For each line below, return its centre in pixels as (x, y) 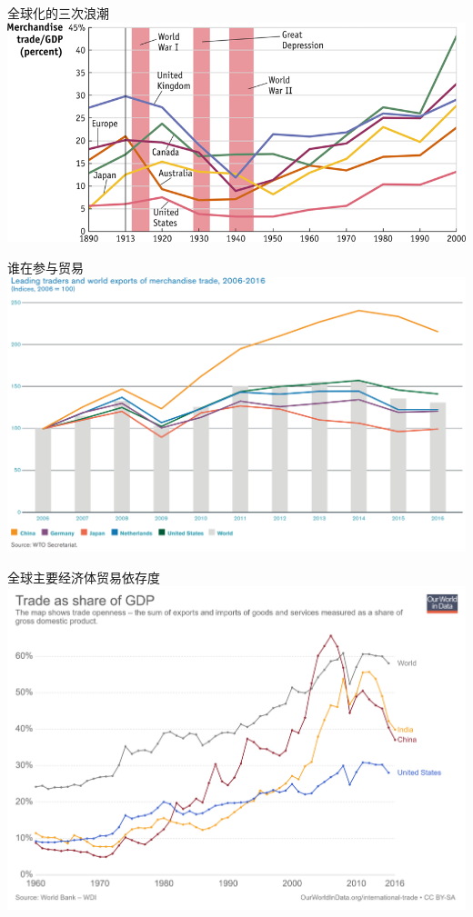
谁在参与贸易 (45, 267)
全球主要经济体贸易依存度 (84, 577)
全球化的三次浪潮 (58, 13)
